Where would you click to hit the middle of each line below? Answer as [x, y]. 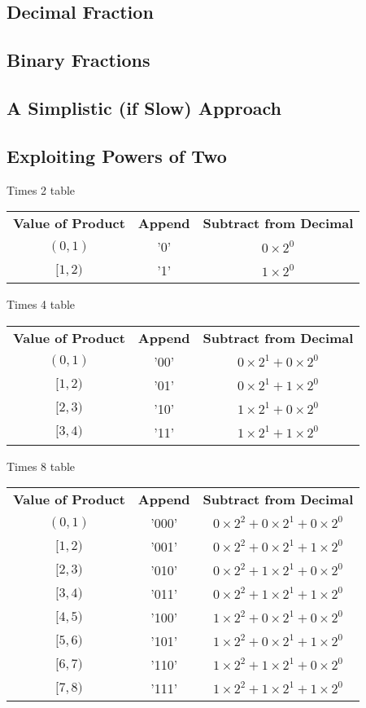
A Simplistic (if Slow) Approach [144, 107]
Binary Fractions [78, 60]
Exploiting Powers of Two [117, 155]
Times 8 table [41, 466]
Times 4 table [41, 304]
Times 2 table [41, 189]
